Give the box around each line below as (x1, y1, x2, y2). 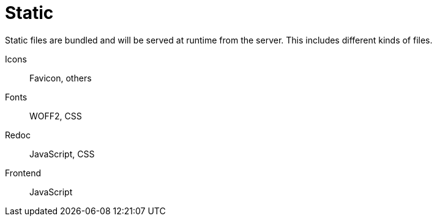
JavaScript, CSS (29, 148, 95, 159)
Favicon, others (29, 72, 92, 83)
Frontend (5, 167, 42, 178)
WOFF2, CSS (29, 110, 82, 121)
